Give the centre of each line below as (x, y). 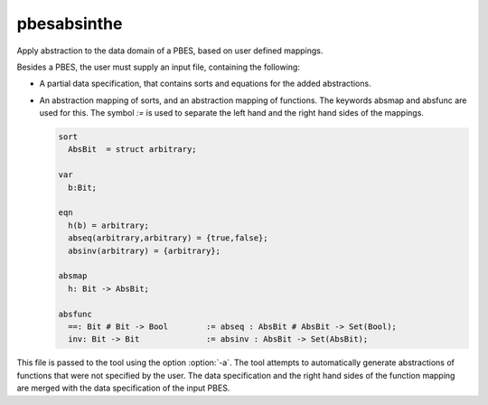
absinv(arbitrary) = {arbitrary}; (145, 250)
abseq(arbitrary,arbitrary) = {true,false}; (168, 238)
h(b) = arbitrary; (108, 225)
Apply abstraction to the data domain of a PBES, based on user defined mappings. (170, 51)
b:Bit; (83, 187)
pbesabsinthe (70, 24)
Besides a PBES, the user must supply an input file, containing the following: (158, 67)
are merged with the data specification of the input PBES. (123, 388)
